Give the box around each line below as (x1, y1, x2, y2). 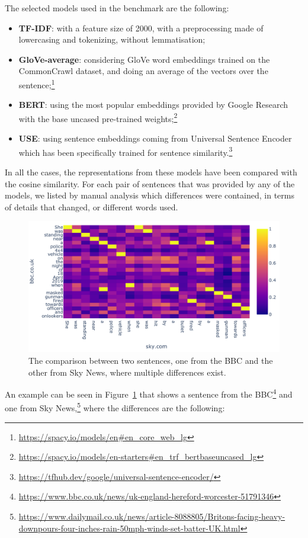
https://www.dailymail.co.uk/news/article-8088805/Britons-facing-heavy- (18, 510, 285, 523)
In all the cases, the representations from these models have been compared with (5, 165, 297, 178)
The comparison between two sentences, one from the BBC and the (28, 354, 273, 366)
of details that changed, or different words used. (5, 200, 178, 213)
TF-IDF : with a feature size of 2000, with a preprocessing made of (18, 21, 264, 34)
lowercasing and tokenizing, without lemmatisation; (18, 33, 206, 46)
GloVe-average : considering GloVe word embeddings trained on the (18, 53, 270, 65)
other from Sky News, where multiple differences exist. (28, 366, 226, 378)
